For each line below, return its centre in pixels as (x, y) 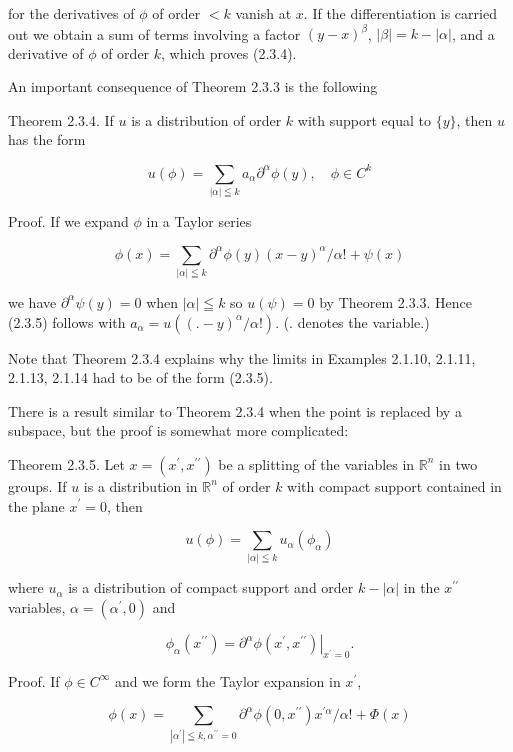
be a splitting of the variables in (316, 463)
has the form (47, 139)
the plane (36, 505)
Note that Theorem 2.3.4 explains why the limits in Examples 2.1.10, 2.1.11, (242, 357)
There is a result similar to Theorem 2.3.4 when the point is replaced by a (235, 410)
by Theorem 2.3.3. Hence (396, 301)
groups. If (37, 485)
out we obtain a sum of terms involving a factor (154, 33)
